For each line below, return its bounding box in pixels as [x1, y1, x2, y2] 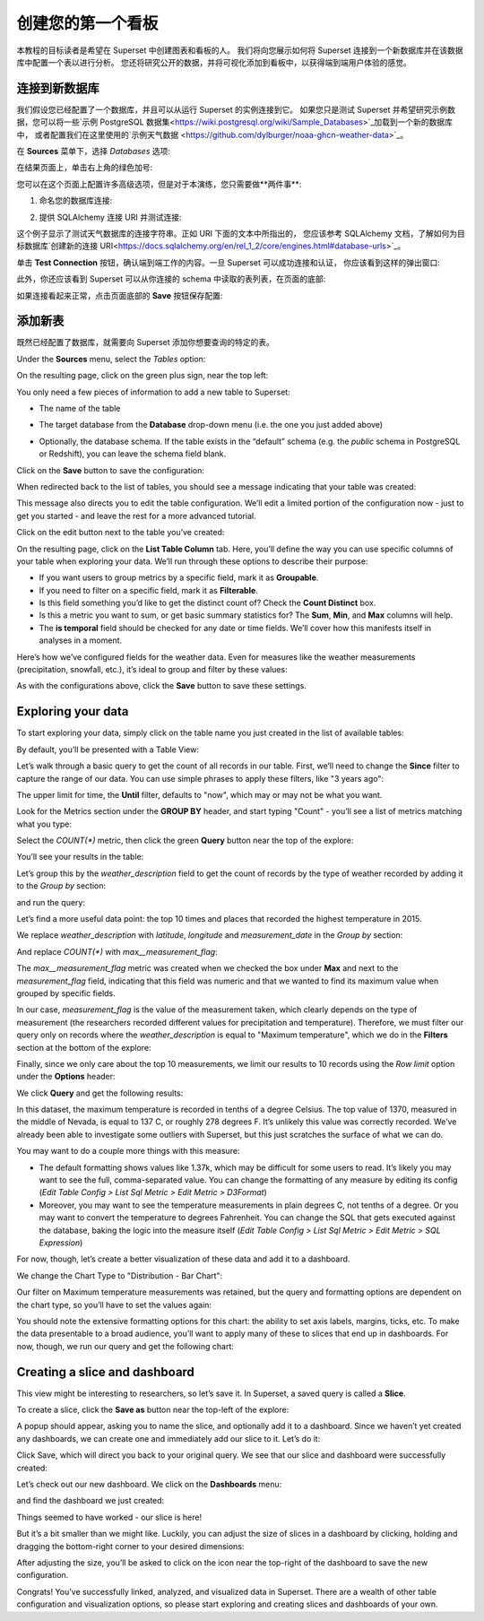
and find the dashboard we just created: [16, 1495, 165, 1506]
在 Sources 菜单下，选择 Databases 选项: [16, 146, 170, 157]
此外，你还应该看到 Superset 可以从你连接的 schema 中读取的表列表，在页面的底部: [16, 273, 326, 284]
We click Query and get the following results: [16, 1088, 184, 1098]
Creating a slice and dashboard [16, 1364, 194, 1380]
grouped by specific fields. [16, 987, 116, 999]
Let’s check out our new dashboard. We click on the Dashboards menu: [16, 1478, 282, 1489]
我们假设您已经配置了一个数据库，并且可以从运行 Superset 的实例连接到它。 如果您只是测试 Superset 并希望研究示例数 [16, 104, 456, 115]
